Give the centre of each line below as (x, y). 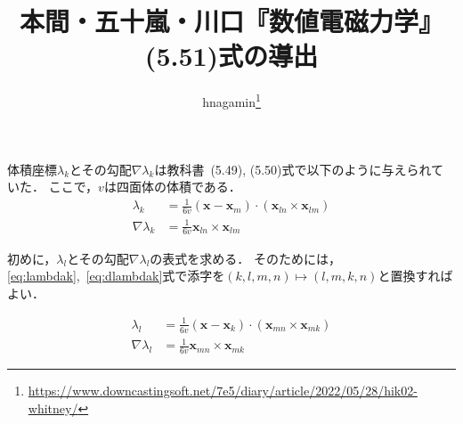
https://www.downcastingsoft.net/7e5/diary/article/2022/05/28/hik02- (223, 391)
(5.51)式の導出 (231, 56)
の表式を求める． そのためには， (245, 258)
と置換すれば (415, 276)
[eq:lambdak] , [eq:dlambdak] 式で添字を (116, 276)
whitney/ (53, 408)
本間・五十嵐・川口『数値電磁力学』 (231, 21)
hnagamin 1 (231, 100)
